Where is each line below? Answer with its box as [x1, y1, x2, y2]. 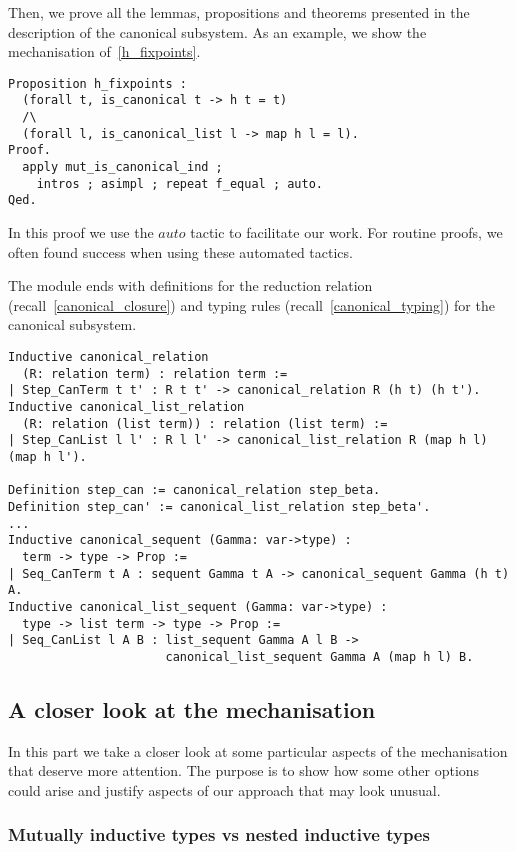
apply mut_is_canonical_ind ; [22, 160, 223, 175]
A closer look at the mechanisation [8, 693, 376, 724]
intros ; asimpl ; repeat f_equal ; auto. [36, 176, 323, 191]
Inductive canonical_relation [8, 350, 209, 364]
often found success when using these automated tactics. [8, 241, 353, 262]
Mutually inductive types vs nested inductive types [8, 822, 430, 847]
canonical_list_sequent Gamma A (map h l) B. [165, 649, 474, 664]
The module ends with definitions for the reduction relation [8, 275, 373, 296]
